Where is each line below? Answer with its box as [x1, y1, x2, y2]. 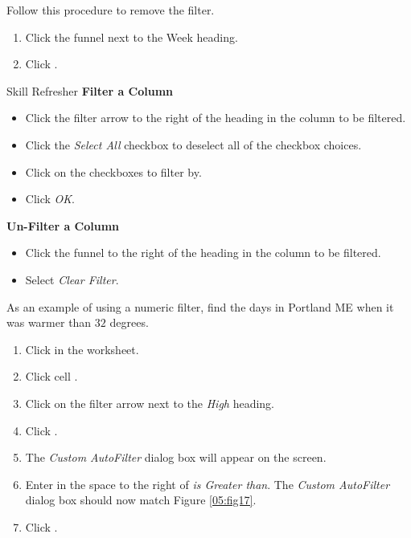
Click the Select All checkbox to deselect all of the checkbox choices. [25, 136, 362, 153]
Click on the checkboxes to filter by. [25, 163, 202, 180]
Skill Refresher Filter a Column [6, 82, 174, 99]
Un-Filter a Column [6, 217, 120, 234]
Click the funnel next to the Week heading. [25, 28, 238, 45]
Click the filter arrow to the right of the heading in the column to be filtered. [25, 109, 406, 126]
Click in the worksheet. [25, 340, 139, 357]
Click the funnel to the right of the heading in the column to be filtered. [25, 244, 381, 261]
